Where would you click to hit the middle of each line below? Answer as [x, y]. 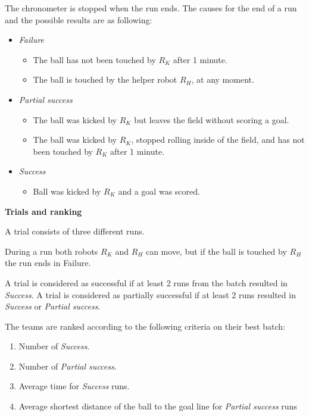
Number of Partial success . [68, 366]
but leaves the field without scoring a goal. [212, 119]
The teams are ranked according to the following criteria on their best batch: [145, 326]
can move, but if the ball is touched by [216, 251]
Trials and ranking [43, 211]
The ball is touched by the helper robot [105, 79]
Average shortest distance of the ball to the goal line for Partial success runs [158, 406]
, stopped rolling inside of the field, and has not [218, 140]
